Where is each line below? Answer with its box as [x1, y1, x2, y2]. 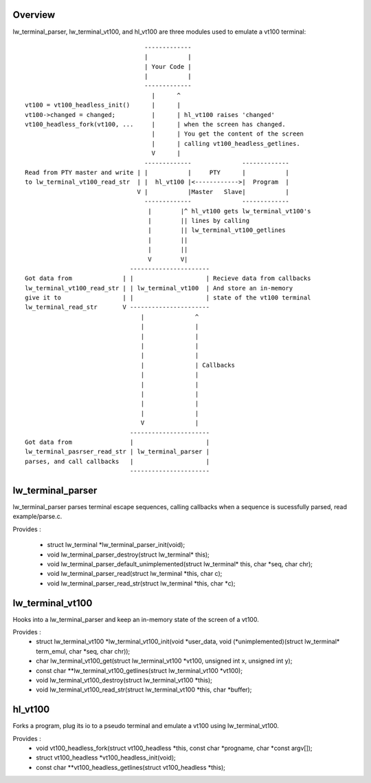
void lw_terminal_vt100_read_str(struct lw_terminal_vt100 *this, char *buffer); [36, 685, 252, 694]
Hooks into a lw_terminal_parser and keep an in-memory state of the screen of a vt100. [12, 615, 259, 623]
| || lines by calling [148, 217, 250, 224]
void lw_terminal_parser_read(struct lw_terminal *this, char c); [47, 570, 223, 578]
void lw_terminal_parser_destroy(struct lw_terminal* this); [47, 550, 210, 559]
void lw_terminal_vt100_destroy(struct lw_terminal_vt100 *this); [36, 676, 213, 684]
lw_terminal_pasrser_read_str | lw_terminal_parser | [25, 448, 210, 455]
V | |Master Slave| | [137, 188, 290, 195]
